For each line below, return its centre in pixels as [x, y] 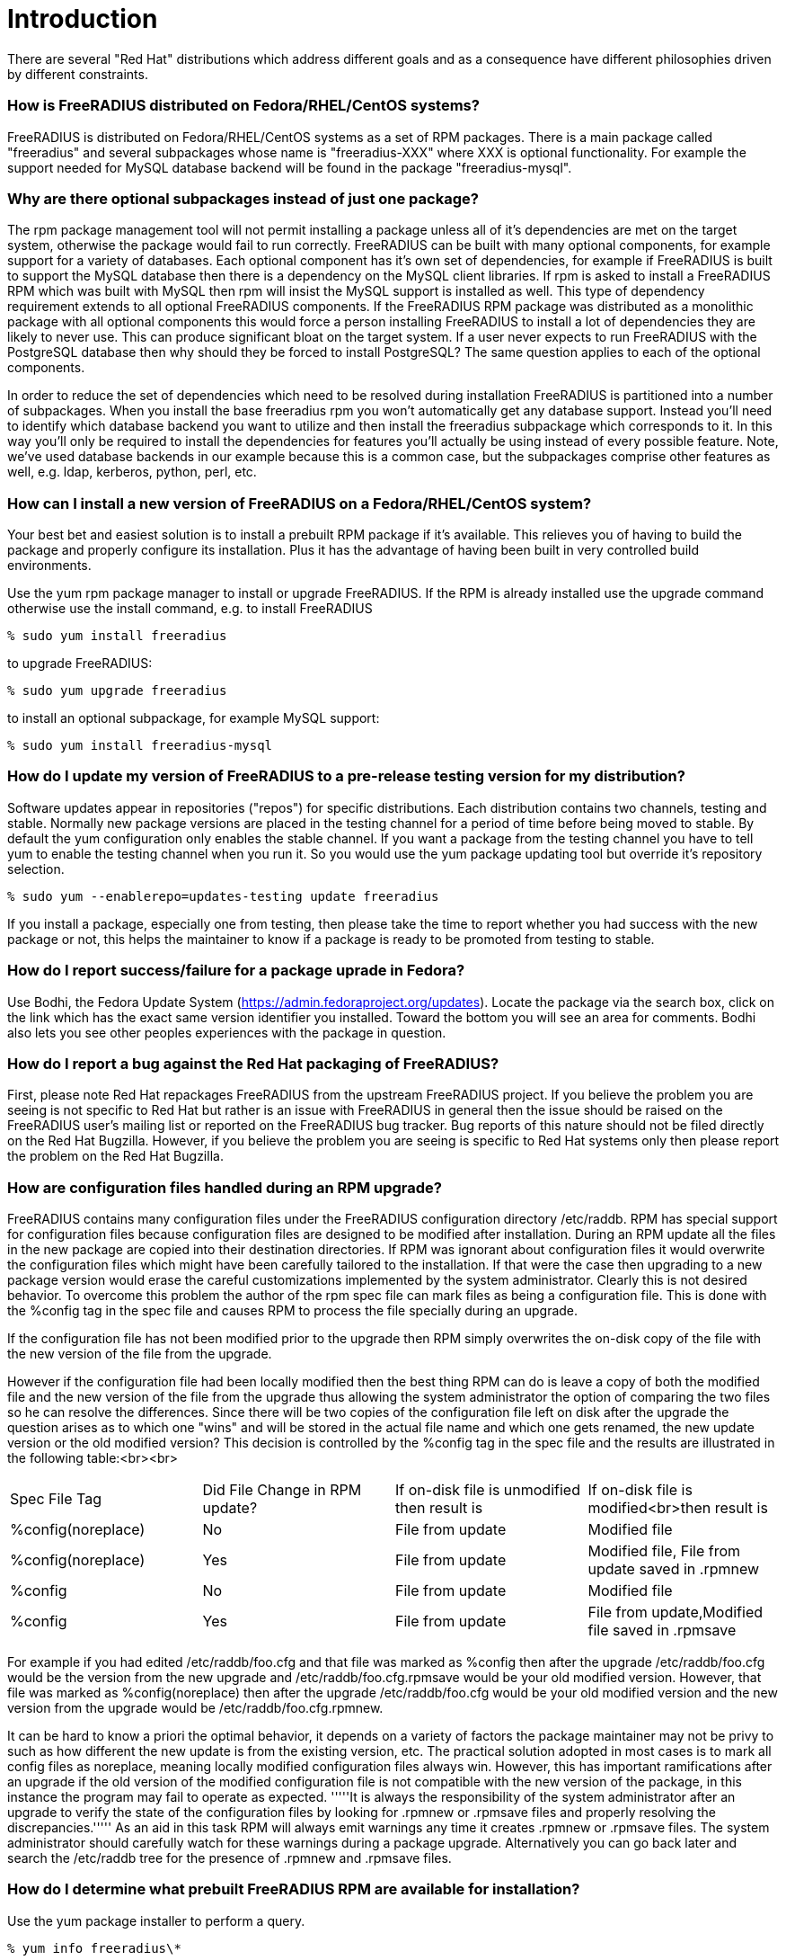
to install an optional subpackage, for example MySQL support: [194, 718]
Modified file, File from [664, 1551]
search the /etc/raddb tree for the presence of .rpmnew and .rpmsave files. [230, 1858]
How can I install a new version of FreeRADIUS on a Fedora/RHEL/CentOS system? [300, 503]
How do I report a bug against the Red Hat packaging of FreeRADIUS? [253, 1063]
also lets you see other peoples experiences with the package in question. [227, 1032]
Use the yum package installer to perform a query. [156, 1920]
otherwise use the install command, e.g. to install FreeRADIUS [190, 608]
